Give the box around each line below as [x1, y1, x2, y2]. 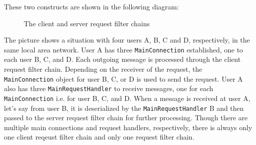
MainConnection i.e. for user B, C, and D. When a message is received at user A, [4, 93, 251, 103]
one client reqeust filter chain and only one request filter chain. [4, 132, 195, 142]
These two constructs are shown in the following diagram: [4, 1, 179, 11]
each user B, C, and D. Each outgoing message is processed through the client [4, 54, 241, 64]
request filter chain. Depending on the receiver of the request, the [4, 64, 203, 74]
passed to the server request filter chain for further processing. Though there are [4, 112, 248, 123]
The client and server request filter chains [24, 18, 150, 28]
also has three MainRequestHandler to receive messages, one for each [4, 83, 213, 94]
